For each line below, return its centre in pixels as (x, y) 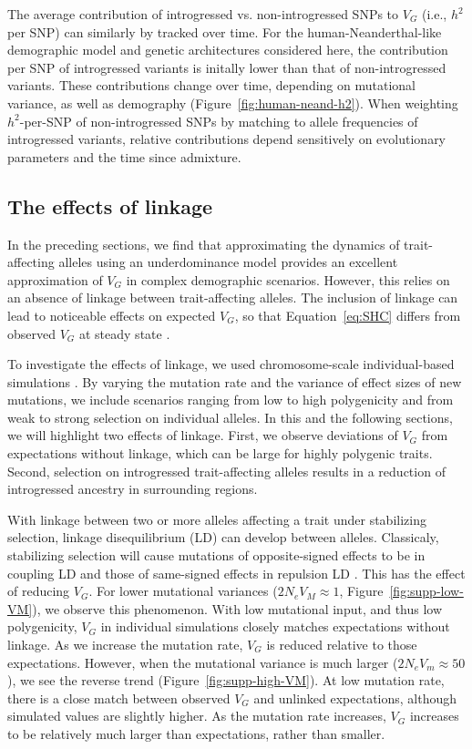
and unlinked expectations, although (355, 698)
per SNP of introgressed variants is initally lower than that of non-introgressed (227, 67)
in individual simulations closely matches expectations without (275, 626)
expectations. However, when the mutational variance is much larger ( (203, 662)
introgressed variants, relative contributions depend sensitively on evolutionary (227, 139)
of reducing (39, 591)
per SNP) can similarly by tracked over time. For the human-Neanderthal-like (225, 31)
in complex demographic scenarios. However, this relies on (288, 279)
